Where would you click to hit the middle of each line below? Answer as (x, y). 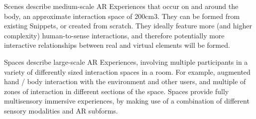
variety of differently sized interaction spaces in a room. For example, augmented (127, 71)
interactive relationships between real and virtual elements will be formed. (117, 45)
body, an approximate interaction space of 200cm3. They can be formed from (122, 16)
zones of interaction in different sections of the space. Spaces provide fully (117, 91)
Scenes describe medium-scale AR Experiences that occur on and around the (121, 6)
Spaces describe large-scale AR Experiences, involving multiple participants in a (126, 61)
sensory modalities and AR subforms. (61, 110)
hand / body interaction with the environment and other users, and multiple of (125, 81)
